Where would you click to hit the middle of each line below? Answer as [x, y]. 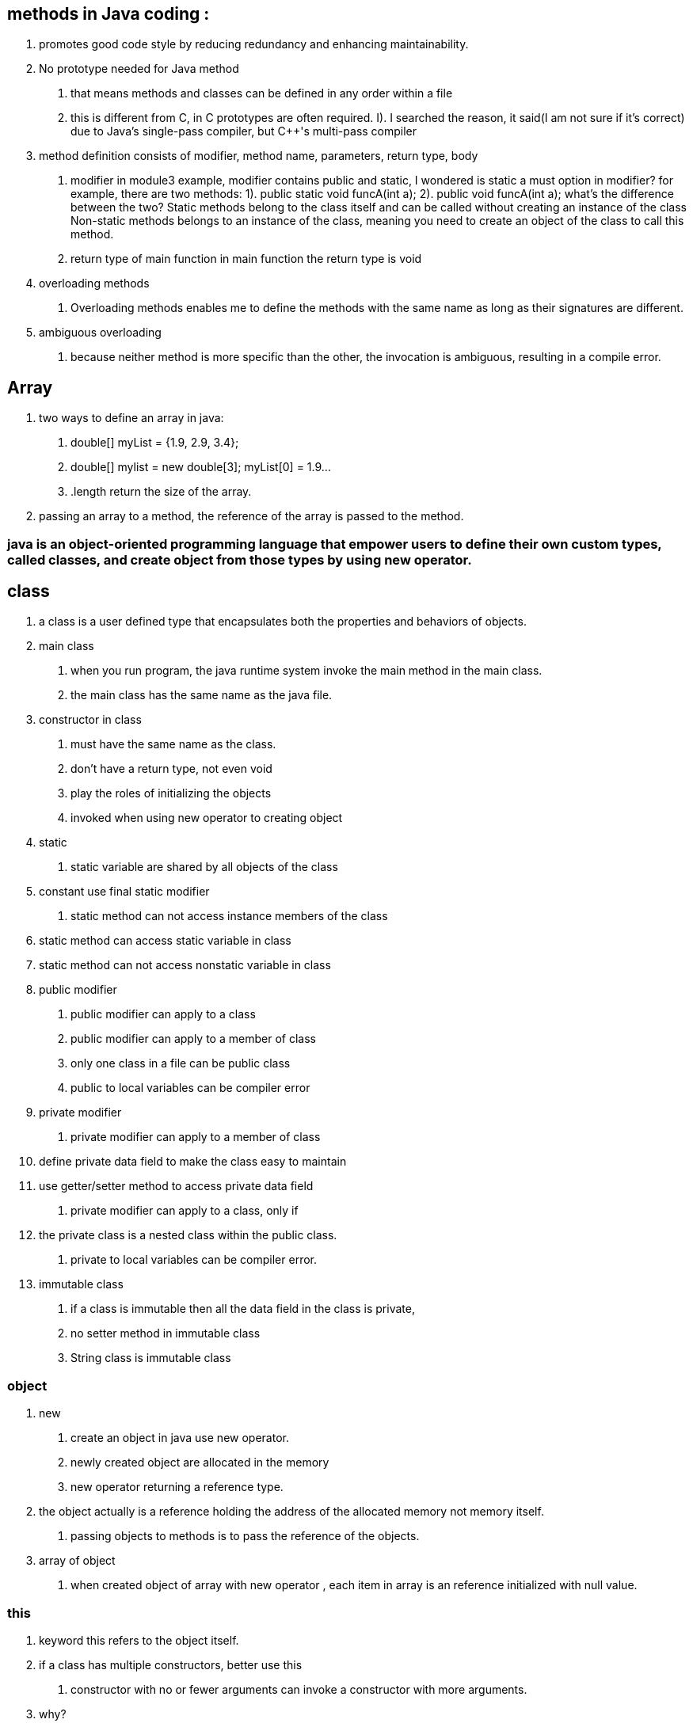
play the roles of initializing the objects [171, 793]
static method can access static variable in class [165, 941]
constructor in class [90, 720]
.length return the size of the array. [161, 492]
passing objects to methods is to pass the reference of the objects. [245, 1536]
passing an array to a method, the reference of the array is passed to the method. [251, 516]
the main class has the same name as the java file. [202, 695]
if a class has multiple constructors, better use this [171, 1664]
